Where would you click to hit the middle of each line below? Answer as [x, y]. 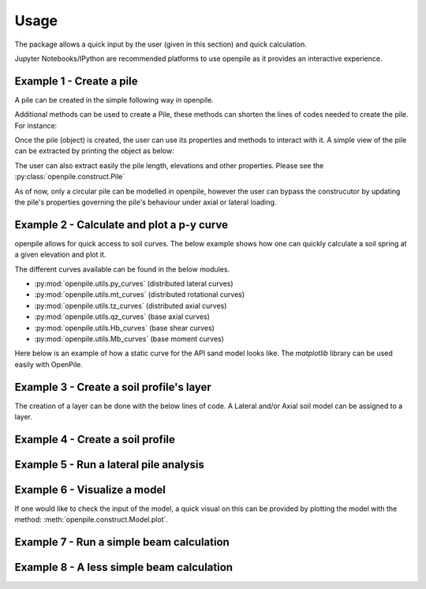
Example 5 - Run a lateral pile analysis [109, 465]
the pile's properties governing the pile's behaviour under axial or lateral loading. [146, 202]
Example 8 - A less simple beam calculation [123, 567]
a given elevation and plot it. [60, 255]
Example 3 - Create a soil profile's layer [113, 387]
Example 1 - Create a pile [76, 81]
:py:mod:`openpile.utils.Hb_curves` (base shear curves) [124, 328]
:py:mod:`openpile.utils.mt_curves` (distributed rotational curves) [140, 294]
